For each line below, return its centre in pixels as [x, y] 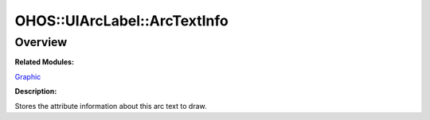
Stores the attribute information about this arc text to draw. [111, 106]
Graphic [28, 76]
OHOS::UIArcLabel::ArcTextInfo [121, 21]
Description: [36, 91]
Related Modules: [45, 62]
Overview [41, 42]
